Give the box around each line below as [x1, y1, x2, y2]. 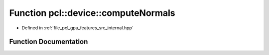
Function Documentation [9, 38, 88, 46]
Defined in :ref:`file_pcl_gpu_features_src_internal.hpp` [21, 25, 134, 31]
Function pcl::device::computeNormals [9, 7, 175, 18]
